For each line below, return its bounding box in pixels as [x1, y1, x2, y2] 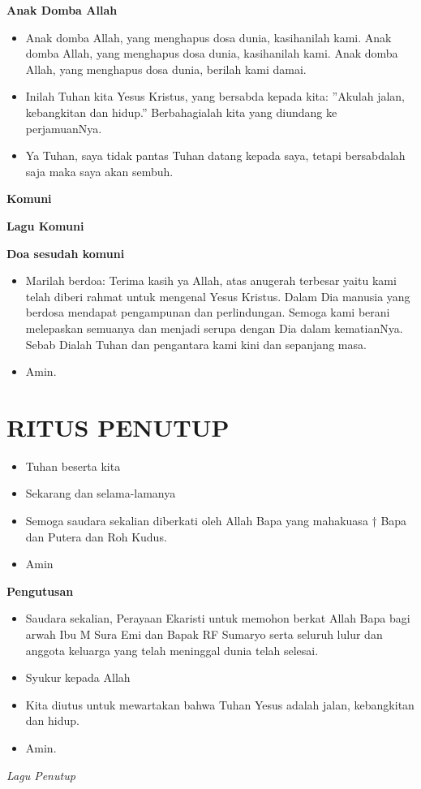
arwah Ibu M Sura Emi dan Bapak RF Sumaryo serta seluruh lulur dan [25, 625, 383, 642]
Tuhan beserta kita [25, 457, 121, 474]
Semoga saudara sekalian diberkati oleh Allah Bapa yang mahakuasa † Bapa [25, 512, 407, 528]
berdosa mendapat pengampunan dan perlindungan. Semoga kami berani [25, 304, 390, 321]
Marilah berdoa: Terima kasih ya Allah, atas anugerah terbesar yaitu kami [25, 272, 397, 289]
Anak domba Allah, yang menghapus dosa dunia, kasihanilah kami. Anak [25, 28, 392, 45]
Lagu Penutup [6, 766, 75, 783]
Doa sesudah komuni [6, 244, 125, 261]
